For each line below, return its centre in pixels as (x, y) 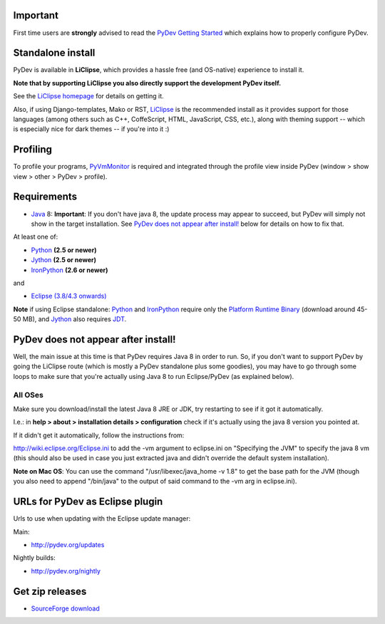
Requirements (45, 197)
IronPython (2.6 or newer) (70, 270)
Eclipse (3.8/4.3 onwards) (69, 296)
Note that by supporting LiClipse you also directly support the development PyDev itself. (147, 83)
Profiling (33, 150)
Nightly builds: (35, 558)
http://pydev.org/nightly (66, 571)
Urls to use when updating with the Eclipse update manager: (102, 519)
